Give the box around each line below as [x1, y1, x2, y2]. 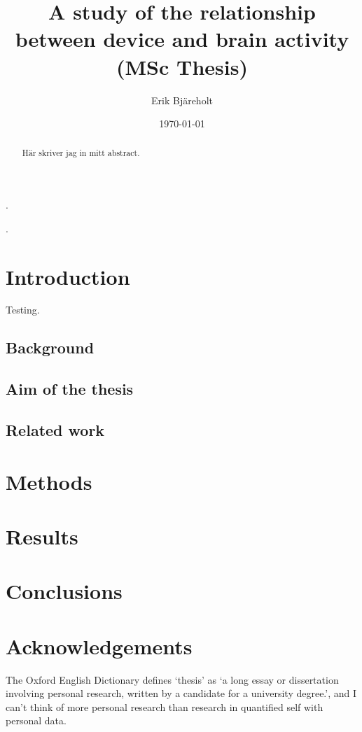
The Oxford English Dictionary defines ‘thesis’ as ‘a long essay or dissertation [6, 672, 339, 687]
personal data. [6, 713, 67, 728]
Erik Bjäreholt [151, 92, 213, 107]
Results [6, 521, 78, 550]
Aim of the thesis [6, 378, 134, 400]
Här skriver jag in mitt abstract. [22, 147, 140, 159]
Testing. [6, 302, 40, 317]
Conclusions [6, 577, 123, 605]
